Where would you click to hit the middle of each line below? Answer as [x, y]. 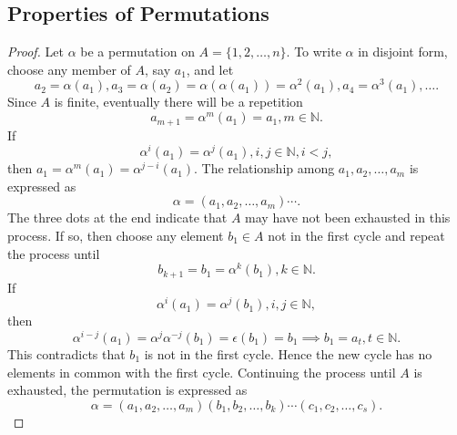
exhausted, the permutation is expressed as [127, 390]
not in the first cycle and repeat [356, 235]
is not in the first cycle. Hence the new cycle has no [288, 354]
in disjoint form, [403, 52]
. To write [314, 52]
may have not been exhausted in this [348, 217]
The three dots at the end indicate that [117, 217]
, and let [210, 69]
